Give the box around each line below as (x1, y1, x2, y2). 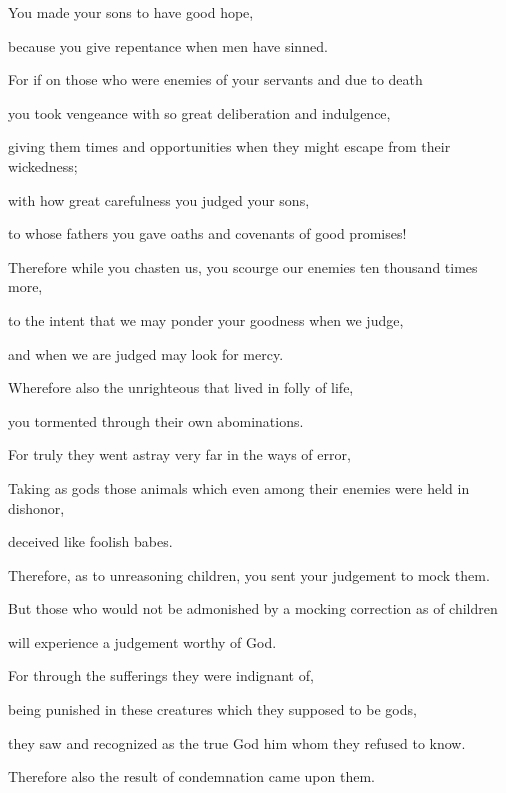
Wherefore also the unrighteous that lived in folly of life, (8, 377, 354, 398)
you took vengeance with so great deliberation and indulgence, (8, 102, 391, 123)
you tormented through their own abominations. (8, 410, 304, 431)
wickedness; (8, 155, 78, 176)
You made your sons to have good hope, (8, 2, 254, 22)
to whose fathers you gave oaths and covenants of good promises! (8, 223, 407, 244)
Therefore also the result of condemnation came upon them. (8, 766, 375, 787)
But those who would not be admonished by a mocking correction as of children (8, 598, 498, 619)
